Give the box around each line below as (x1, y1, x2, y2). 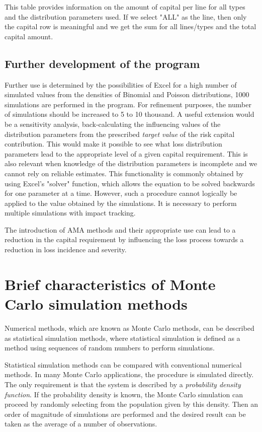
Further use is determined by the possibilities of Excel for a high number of (5, 79, 237, 90)
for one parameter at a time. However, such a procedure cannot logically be (5, 188, 237, 198)
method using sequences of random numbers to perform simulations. (5, 342, 215, 353)
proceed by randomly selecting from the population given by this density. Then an (5, 399, 258, 409)
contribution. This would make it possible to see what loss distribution (5, 138, 222, 149)
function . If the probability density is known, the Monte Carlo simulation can (5, 389, 243, 399)
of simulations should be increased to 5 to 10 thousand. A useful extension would (5, 109, 254, 119)
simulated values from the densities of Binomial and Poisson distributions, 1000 (5, 89, 249, 100)
